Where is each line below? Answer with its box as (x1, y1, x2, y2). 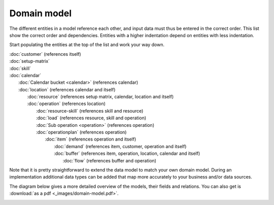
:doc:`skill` (9, 65, 31, 71)
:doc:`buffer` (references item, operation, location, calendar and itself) (54, 150, 200, 157)
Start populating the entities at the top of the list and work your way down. (9, 42, 165, 48)
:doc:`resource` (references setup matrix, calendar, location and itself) (27, 94, 174, 100)
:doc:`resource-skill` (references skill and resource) (36, 108, 144, 114)
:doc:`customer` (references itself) (9, 51, 81, 57)
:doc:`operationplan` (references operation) (36, 129, 127, 135)
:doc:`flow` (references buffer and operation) (62, 157, 157, 163)
